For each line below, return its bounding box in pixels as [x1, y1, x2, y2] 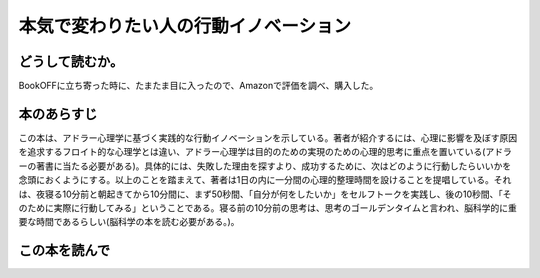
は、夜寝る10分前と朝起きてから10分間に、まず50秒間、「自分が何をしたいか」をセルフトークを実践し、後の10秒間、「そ [18, 188, 512, 200]
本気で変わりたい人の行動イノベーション [18, 15, 352, 37]
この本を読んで [18, 242, 110, 259]
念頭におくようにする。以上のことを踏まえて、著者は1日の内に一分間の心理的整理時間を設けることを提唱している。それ [18, 174, 512, 186]
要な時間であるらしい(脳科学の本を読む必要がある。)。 [18, 216, 240, 228]
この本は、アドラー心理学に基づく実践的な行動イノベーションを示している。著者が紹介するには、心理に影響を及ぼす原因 [18, 131, 518, 144]
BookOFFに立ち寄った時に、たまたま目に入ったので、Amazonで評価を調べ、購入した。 [18, 80, 379, 92]
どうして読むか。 [18, 53, 124, 70]
